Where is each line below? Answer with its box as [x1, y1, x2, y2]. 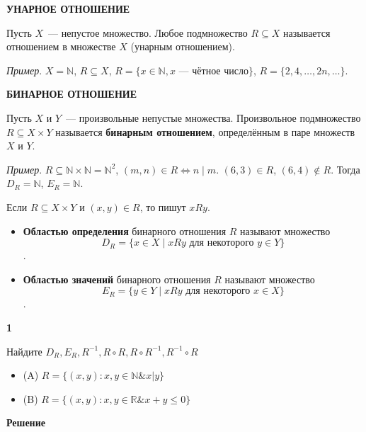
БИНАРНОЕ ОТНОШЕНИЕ [6, 86, 137, 101]
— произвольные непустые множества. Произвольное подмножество [66, 110, 361, 125]
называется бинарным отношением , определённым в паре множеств [55, 124, 355, 139]
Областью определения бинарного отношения [23, 223, 227, 238]
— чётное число [178, 66, 248, 76]
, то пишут [139, 199, 186, 214]
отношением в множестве [6, 39, 116, 54]
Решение [6, 415, 45, 430]
